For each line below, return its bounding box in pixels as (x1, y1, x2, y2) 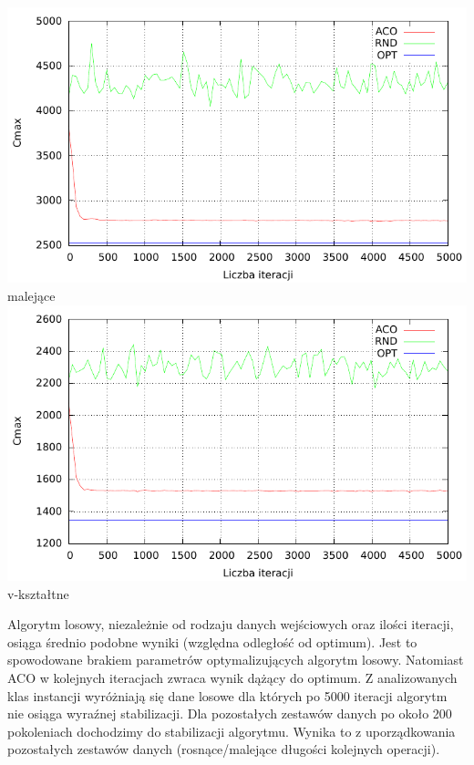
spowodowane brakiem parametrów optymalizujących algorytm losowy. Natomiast (7, 650, 464, 669)
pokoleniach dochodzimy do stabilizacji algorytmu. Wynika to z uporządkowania (7, 721, 456, 740)
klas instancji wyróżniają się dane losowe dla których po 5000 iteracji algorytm (7, 686, 448, 705)
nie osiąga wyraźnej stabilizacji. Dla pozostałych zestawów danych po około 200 (7, 704, 452, 723)
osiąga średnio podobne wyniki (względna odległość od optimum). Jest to (7, 632, 417, 651)
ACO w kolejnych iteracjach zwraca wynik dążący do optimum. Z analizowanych (7, 667, 458, 687)
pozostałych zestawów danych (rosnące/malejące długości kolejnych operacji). (7, 739, 440, 759)
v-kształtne (7, 584, 69, 603)
